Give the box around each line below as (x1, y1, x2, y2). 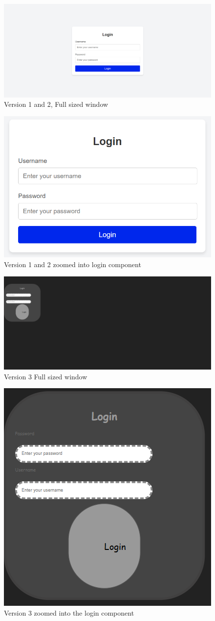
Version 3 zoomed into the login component (4, 607, 134, 618)
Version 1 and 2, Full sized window (4, 99, 108, 109)
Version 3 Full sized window (4, 371, 87, 381)
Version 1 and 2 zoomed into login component (4, 259, 141, 269)
